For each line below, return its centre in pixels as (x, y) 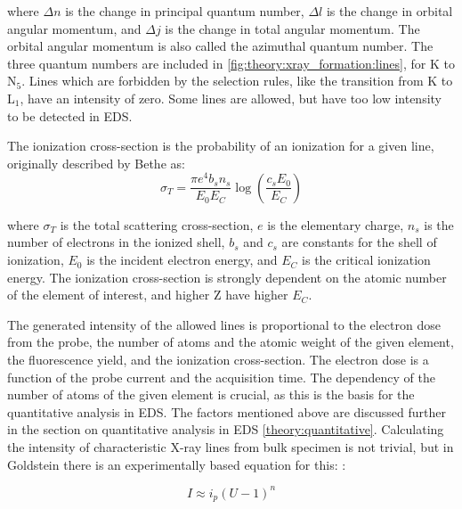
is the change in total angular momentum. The (292, 28)
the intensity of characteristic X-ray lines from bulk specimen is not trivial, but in (231, 447)
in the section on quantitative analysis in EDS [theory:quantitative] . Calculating (226, 429)
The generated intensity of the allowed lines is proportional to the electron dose (224, 324)
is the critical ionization (366, 260)
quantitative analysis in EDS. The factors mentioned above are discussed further (227, 411)
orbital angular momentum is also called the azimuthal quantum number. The (220, 46)
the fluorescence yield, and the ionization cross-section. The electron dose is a (218, 360)
